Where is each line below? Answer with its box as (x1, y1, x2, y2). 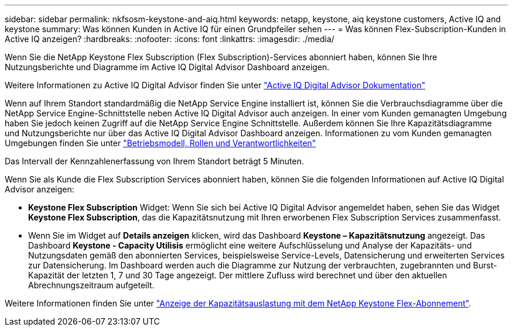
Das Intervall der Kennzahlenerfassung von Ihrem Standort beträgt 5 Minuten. (5, 156, 304, 166)
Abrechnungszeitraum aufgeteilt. (28, 280, 155, 290)
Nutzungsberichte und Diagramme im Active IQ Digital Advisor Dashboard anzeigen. (5, 62, 330, 72)
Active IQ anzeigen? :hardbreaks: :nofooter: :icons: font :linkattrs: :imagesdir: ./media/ (5, 34, 334, 44)
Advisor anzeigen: (5, 184, 74, 194)
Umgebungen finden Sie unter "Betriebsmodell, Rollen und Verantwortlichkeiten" (5, 138, 316, 148)
